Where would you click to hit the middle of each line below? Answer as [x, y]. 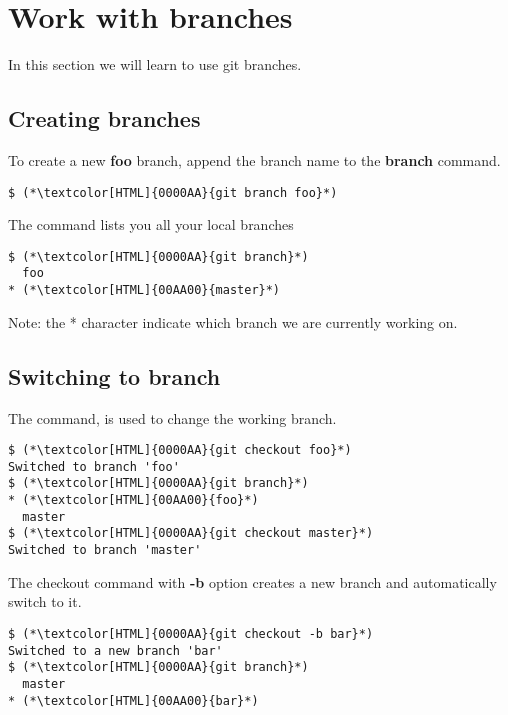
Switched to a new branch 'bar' [115, 650]
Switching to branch [114, 375]
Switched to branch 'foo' [94, 466]
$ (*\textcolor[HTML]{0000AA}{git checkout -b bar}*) [191, 633]
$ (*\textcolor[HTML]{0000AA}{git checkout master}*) [191, 533]
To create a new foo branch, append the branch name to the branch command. [254, 159]
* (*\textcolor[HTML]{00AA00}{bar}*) [133, 700]
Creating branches [104, 118]
